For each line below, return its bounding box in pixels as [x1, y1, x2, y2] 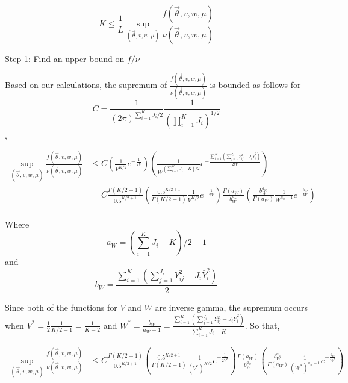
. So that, [244, 319, 280, 331]
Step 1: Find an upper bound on [5, 52, 125, 64]
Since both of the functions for [5, 300, 117, 313]
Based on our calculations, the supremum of [5, 78, 167, 91]
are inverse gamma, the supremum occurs [155, 300, 308, 313]
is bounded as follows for [210, 78, 301, 91]
